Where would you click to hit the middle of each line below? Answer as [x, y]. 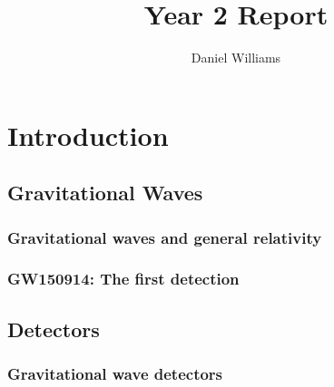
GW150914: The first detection [123, 279]
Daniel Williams [236, 58]
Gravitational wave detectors [115, 374]
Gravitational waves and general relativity [165, 237]
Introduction [88, 135]
